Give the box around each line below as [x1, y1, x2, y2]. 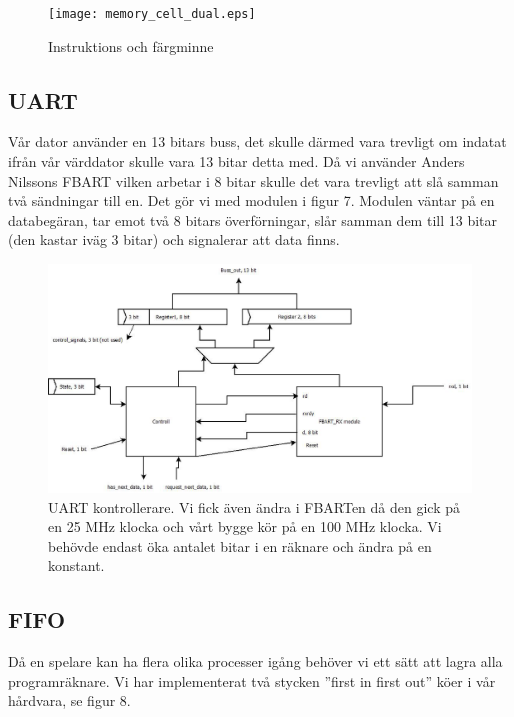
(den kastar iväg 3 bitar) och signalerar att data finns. [8, 229, 340, 250]
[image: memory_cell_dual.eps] [48, 7, 256, 21]
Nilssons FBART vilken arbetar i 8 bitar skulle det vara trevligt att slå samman [8, 170, 499, 191]
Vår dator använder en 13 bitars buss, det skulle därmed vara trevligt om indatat [8, 131, 507, 152]
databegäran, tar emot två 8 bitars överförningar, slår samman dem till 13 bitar [8, 209, 498, 230]
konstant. [48, 555, 105, 576]
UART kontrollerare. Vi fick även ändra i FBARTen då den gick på [48, 496, 460, 517]
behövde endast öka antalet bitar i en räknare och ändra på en [48, 535, 432, 556]
